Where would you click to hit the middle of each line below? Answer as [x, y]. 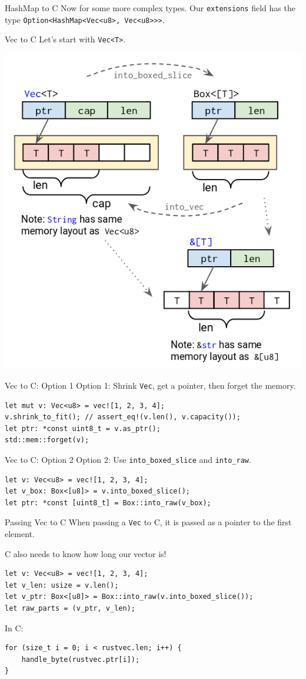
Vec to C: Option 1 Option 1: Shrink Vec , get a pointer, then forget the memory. [150, 385]
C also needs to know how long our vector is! [86, 553]
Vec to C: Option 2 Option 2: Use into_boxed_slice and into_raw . [128, 459]
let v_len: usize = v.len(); [62, 585]
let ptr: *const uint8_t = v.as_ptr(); [83, 428]
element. [20, 534]
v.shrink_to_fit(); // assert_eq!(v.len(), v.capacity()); [123, 417]
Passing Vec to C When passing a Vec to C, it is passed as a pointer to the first [148, 522]
